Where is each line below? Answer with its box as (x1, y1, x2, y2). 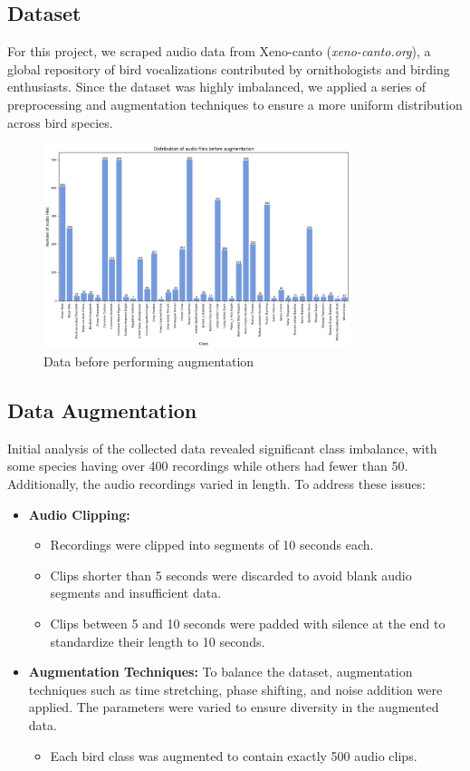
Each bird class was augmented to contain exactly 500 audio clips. (50, 746, 417, 765)
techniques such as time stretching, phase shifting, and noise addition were (28, 679, 443, 698)
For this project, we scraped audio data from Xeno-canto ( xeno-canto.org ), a (7, 42, 431, 61)
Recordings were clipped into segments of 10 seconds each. (50, 535, 374, 554)
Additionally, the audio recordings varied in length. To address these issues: (7, 473, 426, 493)
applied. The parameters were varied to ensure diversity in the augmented (28, 698, 439, 717)
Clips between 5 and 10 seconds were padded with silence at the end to (50, 613, 446, 632)
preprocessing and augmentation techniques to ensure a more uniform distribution (7, 94, 463, 113)
